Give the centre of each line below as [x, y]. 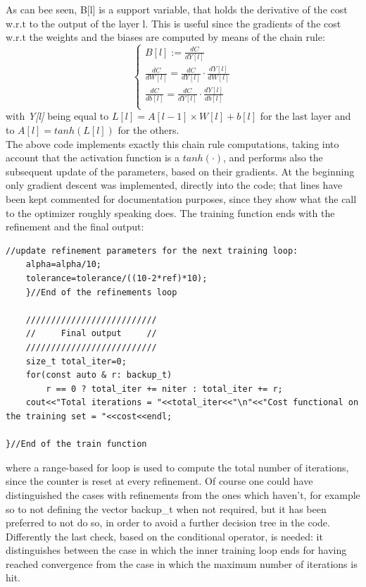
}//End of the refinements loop [101, 292]
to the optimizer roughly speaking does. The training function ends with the [170, 212]
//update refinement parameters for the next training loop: [152, 251]
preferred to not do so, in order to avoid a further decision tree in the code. [168, 523]
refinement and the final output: [75, 227]
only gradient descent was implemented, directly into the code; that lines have [174, 185]
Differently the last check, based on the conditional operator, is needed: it [164, 536]
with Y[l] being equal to [57, 116]
